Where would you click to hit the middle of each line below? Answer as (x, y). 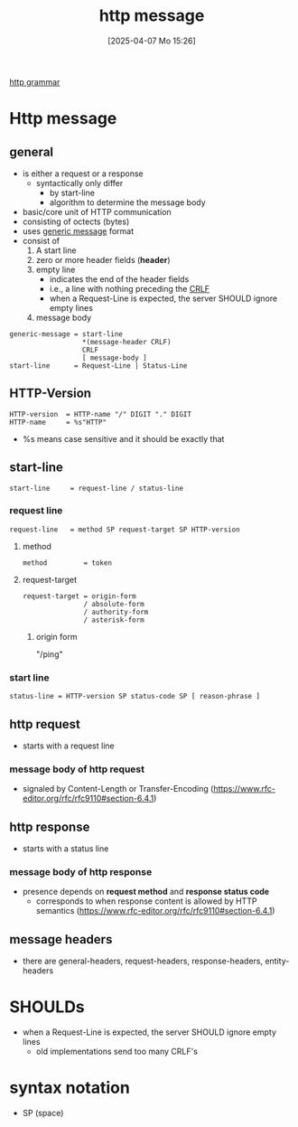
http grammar (35, 81)
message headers (61, 939)
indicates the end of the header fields (119, 279)
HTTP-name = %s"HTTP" (58, 422)
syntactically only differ (79, 183)
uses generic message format (78, 230)
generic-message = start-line (66, 334)
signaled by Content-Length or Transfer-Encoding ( (118, 789)
